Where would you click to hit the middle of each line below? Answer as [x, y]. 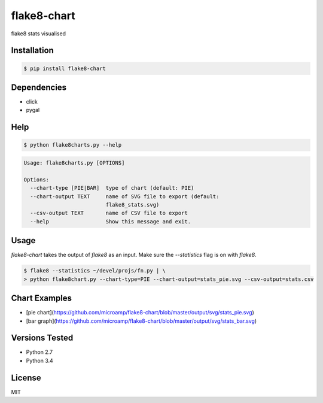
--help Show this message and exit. [111, 221]
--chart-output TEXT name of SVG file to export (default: [125, 196]
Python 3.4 [39, 360]
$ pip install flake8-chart [65, 68]
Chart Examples [41, 299]
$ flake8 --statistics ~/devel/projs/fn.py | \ [95, 271]
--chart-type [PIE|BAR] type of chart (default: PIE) [112, 188]
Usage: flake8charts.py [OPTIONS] [74, 163]
